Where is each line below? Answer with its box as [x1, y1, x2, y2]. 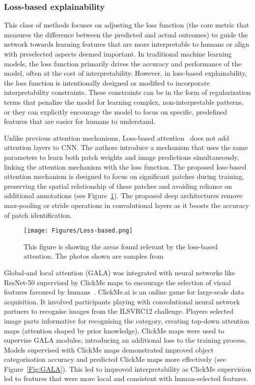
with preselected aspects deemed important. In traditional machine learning [4, 49, 232, 59]
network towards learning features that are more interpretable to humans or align [4, 39, 250, 49]
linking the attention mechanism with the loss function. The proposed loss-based [4, 161, 247, 172]
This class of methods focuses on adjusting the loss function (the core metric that [4, 20, 250, 30]
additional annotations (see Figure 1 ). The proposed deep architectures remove [4, 190, 243, 201]
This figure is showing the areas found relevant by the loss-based [24, 241, 218, 251]
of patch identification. [4, 209, 72, 220]
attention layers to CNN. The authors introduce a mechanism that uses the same [4, 142, 248, 152]
